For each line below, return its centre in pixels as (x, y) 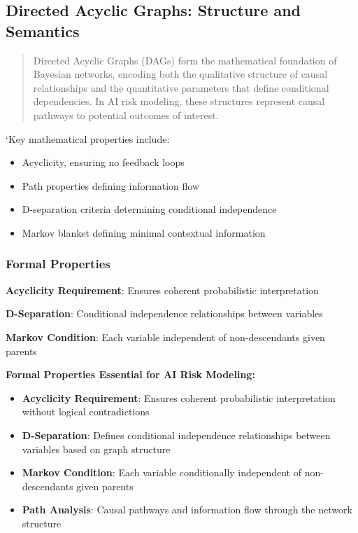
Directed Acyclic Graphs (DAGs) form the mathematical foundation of (185, 60)
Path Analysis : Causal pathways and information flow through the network (187, 510)
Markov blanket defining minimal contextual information (144, 232)
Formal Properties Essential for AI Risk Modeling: (130, 374)
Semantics (43, 30)
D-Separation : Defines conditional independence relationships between (176, 435)
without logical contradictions (86, 411)
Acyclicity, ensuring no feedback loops (103, 162)
